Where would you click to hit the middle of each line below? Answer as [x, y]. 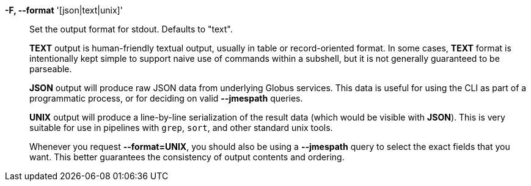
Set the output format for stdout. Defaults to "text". [131, 29]
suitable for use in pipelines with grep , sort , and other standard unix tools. [181, 128]
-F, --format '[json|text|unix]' [64, 10]
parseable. [51, 69]
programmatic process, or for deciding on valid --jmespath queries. [166, 98]
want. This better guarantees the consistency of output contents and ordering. [187, 157]
